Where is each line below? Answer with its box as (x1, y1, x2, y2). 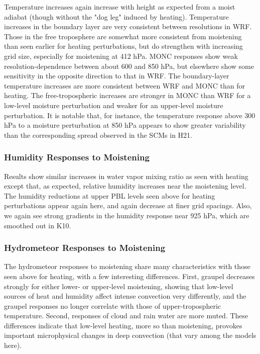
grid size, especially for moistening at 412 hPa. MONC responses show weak (4, 50, 238, 61)
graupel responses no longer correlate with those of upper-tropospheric (4, 300, 221, 311)
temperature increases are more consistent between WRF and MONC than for (4, 80, 245, 91)
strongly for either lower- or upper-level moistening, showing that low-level (4, 281, 233, 291)
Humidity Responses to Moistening (4, 151, 150, 163)
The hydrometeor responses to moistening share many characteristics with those (4, 261, 250, 272)
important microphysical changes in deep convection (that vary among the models (4, 330, 256, 340)
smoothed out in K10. (4, 220, 71, 230)
